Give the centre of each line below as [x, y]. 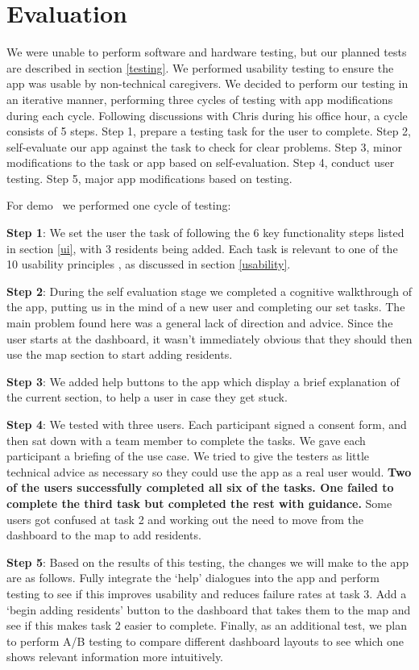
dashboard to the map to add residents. [104, 535]
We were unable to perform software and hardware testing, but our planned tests [207, 52]
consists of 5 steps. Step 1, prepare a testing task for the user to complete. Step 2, [209, 131]
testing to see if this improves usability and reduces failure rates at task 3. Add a [207, 593]
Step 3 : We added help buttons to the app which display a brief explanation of [203, 381]
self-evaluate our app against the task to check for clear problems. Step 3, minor [204, 146]
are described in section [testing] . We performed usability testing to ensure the [200, 67]
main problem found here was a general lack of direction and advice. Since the [200, 323]
